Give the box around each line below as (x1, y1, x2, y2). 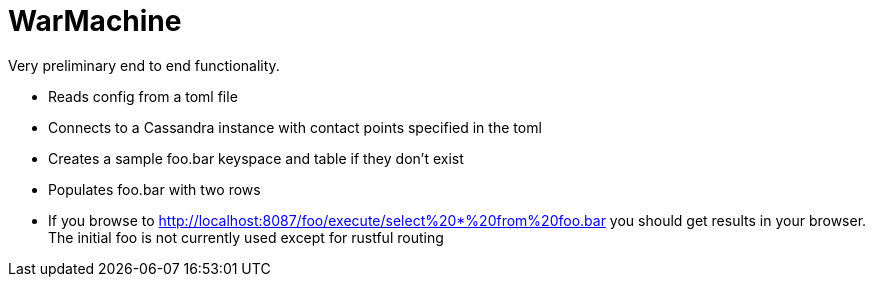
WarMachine (8, 4, 182, 38)
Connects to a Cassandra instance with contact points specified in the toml (48, 118, 542, 136)
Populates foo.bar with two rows (48, 180, 261, 198)
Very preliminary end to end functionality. (8, 56, 280, 74)
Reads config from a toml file (48, 87, 238, 105)
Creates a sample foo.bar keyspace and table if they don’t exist (48, 149, 464, 167)
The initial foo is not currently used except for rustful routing (48, 228, 444, 246)
